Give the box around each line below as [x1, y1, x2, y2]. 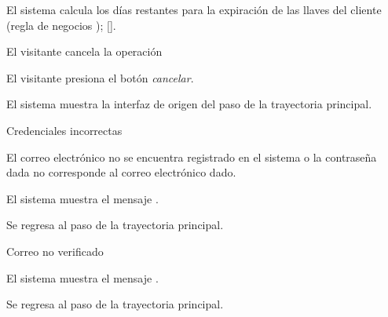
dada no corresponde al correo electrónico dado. [6, 164, 236, 180]
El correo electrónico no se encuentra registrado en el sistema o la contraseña [6, 148, 377, 165]
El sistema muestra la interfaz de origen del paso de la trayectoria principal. [6, 96, 372, 112]
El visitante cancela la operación [6, 43, 163, 60]
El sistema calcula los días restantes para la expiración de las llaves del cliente [6, 2, 382, 17]
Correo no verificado [6, 242, 104, 259]
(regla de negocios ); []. [6, 16, 116, 33]
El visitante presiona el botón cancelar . [6, 69, 194, 86]
